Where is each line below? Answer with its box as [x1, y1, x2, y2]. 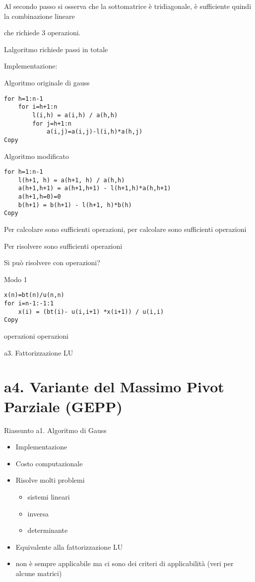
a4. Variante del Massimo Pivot [4, 376, 224, 397]
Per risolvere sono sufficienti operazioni [4, 240, 123, 251]
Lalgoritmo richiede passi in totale [4, 44, 108, 54]
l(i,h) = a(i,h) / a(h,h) [32, 111, 118, 119]
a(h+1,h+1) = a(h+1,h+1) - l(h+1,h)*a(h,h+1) [18, 185, 171, 192]
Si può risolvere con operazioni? [4, 257, 100, 268]
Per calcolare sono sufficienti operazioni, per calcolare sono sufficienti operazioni [4, 224, 247, 234]
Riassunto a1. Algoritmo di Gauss [4, 425, 107, 435]
